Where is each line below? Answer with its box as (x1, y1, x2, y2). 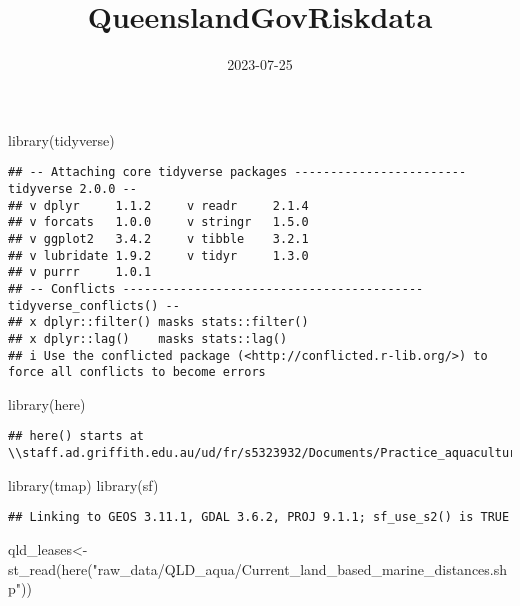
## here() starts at (8, 429, 145, 444)
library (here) (8, 393, 86, 414)
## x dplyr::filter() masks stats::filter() (8, 315, 309, 330)
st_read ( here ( (8, 558, 93, 579)
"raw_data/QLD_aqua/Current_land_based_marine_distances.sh (92, 558, 508, 579)
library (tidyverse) (8, 129, 115, 150)
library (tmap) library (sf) (8, 474, 159, 495)
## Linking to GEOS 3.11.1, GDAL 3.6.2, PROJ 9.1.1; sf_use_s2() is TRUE (8, 510, 510, 525)
